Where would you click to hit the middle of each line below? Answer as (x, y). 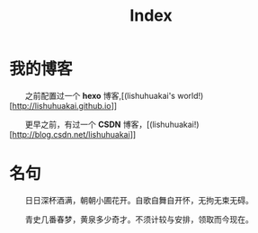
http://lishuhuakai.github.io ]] (65, 105)
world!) (190, 95)
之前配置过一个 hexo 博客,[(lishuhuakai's (100, 95)
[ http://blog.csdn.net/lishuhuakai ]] (73, 134)
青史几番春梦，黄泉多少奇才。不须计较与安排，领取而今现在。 (139, 219)
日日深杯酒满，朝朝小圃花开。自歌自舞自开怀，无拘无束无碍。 (139, 200)
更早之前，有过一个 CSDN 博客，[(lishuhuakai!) (112, 124)
